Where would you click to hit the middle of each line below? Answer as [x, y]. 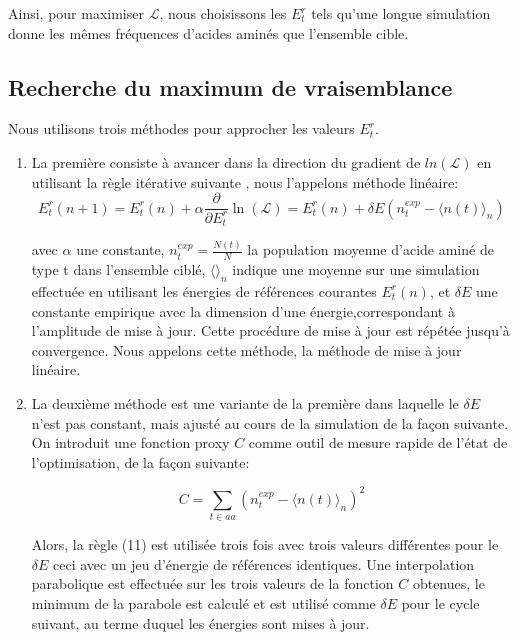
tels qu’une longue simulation [401, 13]
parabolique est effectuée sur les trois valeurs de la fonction [212, 583]
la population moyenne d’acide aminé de [370, 249]
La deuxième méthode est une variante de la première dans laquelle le [245, 402]
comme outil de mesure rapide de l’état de [378, 442]
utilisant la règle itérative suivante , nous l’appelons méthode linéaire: [245, 181]
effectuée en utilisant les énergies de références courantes [204, 290]
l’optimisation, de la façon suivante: [140, 461]
